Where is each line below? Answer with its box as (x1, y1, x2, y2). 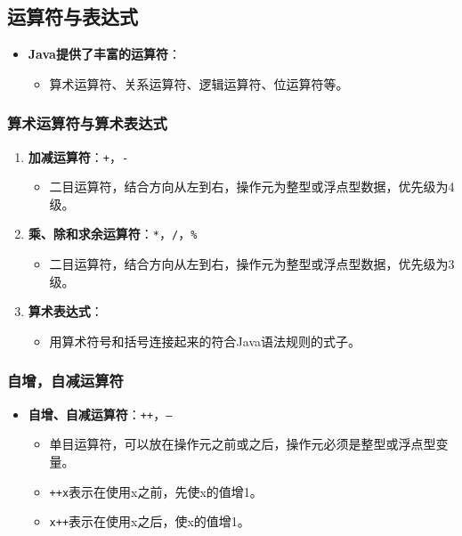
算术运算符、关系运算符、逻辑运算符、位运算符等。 (49, 74, 349, 93)
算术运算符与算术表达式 (7, 112, 167, 134)
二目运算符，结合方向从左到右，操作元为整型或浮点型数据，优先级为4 (49, 177, 455, 196)
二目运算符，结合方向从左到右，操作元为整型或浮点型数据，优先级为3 (49, 255, 455, 273)
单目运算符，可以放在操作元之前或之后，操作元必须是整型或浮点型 (49, 434, 436, 453)
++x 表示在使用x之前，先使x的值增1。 (49, 482, 263, 500)
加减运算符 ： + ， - (28, 147, 129, 166)
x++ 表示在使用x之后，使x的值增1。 (49, 512, 250, 531)
